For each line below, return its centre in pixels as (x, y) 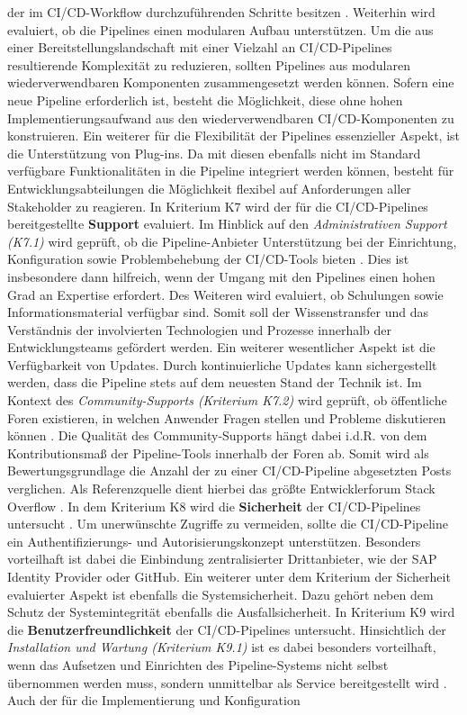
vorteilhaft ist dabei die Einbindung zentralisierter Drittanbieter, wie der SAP (222, 559)
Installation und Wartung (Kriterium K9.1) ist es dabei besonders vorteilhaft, (222, 647)
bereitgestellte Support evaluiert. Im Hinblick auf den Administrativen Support (227, 224)
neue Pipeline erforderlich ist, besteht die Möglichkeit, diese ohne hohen (205, 100)
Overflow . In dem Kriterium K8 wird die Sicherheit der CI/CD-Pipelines (214, 506)
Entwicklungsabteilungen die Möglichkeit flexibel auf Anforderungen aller (209, 188)
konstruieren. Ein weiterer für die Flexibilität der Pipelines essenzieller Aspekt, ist (234, 136)
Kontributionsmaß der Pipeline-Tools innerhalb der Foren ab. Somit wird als (218, 453)
